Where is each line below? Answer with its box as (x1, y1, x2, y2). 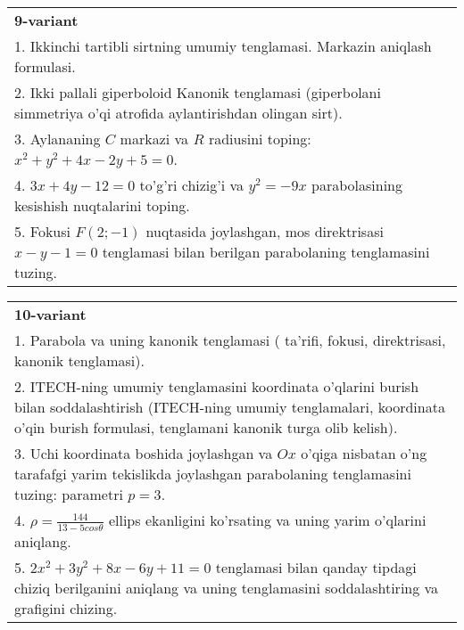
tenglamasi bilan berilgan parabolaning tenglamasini (102, 241, 430, 262)
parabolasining (311, 175, 402, 195)
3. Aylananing (14, 128, 101, 149)
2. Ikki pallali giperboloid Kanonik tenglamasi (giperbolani (14, 82, 381, 102)
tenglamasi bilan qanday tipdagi (215, 556, 417, 577)
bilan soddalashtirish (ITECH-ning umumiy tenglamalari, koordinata (14, 397, 445, 417)
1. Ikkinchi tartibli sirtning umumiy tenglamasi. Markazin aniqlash (14, 36, 432, 56)
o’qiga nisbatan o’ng (301, 443, 427, 463)
